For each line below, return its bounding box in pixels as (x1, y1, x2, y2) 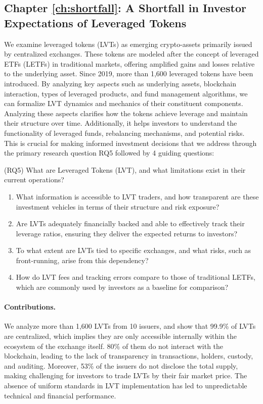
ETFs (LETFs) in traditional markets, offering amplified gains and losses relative (4, 58, 255, 69)
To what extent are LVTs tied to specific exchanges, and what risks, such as (16, 245, 251, 256)
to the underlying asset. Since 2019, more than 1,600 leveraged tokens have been (4, 68, 253, 79)
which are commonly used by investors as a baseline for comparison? (16, 282, 229, 292)
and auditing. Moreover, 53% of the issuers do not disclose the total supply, (4, 360, 238, 371)
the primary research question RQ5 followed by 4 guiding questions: (4, 147, 214, 158)
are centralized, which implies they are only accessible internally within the (4, 331, 237, 341)
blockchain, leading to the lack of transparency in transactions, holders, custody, (4, 350, 253, 361)
